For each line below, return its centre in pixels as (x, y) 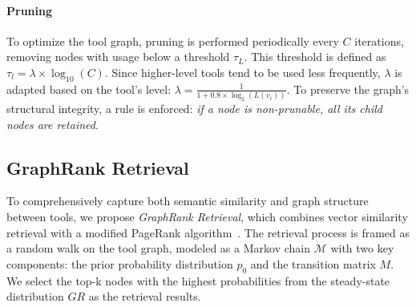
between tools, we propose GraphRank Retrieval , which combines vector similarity (207, 216)
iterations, (379, 40)
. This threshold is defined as (315, 57)
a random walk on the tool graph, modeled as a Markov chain (158, 248)
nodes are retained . (53, 124)
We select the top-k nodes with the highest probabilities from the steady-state (198, 280)
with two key (362, 248)
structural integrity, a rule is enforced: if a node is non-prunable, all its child (194, 108)
